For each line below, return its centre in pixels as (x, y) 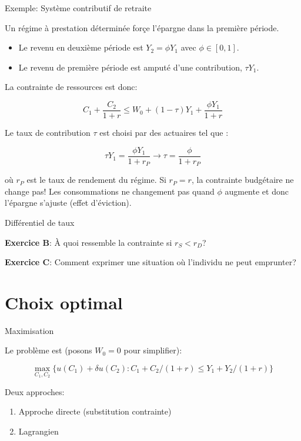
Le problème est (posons (49, 350)
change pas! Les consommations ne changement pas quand (110, 191)
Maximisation (29, 330)
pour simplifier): (153, 350)
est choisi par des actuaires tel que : (164, 133)
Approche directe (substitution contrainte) (95, 411)
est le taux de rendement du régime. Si (96, 180)
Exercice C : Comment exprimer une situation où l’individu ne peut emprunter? (150, 262)
